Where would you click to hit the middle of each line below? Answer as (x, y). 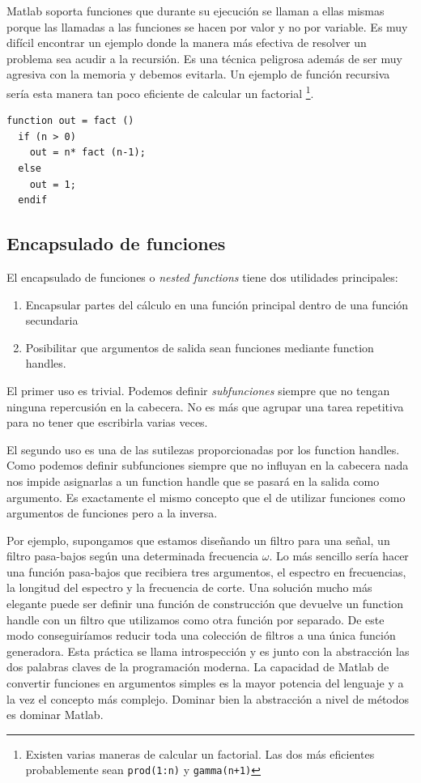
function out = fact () (70, 121)
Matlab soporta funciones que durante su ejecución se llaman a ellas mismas (196, 11)
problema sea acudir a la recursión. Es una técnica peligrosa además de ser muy (204, 58)
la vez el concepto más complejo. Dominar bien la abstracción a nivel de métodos (208, 698)
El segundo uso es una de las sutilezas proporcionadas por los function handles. (203, 449)
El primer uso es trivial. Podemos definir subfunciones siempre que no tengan (198, 390)
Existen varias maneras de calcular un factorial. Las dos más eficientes (200, 753)
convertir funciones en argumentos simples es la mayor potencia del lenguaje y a (205, 683)
